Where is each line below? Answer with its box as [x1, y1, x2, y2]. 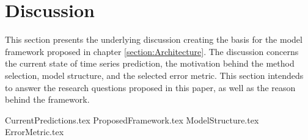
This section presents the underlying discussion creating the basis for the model [5, 33, 302, 46]
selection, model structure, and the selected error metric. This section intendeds [5, 68, 304, 81]
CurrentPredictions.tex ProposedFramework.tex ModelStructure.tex [5, 113, 259, 126]
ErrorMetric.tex [5, 125, 64, 138]
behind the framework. [5, 93, 90, 106]
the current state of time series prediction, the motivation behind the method [5, 57, 295, 70]
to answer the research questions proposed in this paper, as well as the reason [5, 81, 296, 94]
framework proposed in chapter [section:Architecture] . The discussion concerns [5, 45, 299, 57]
